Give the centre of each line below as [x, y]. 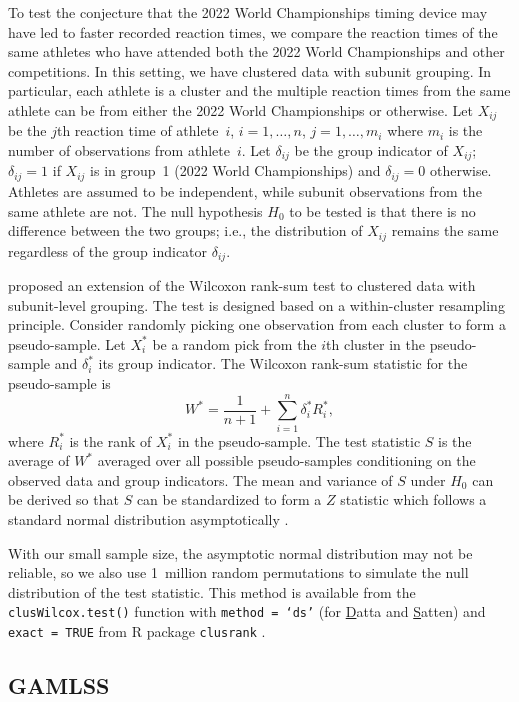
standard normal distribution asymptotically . [148, 519]
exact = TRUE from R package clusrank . [137, 631]
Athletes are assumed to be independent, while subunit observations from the [245, 190]
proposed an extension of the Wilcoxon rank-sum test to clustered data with [242, 285]
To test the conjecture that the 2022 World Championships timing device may [248, 12]
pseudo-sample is [59, 382]
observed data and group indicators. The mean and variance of [200, 479]
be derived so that [63, 499]
